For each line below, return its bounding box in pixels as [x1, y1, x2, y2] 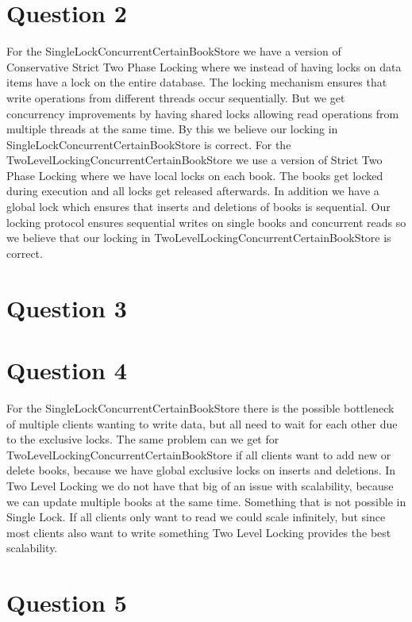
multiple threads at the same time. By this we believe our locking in [6, 121, 338, 137]
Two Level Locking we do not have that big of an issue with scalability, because [6, 477, 394, 493]
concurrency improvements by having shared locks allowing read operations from [6, 105, 399, 121]
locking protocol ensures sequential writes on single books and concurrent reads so [6, 213, 406, 230]
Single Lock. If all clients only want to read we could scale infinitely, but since [6, 509, 386, 525]
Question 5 [6, 586, 127, 619]
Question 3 [6, 291, 127, 324]
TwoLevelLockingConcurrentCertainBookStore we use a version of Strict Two [6, 152, 383, 168]
